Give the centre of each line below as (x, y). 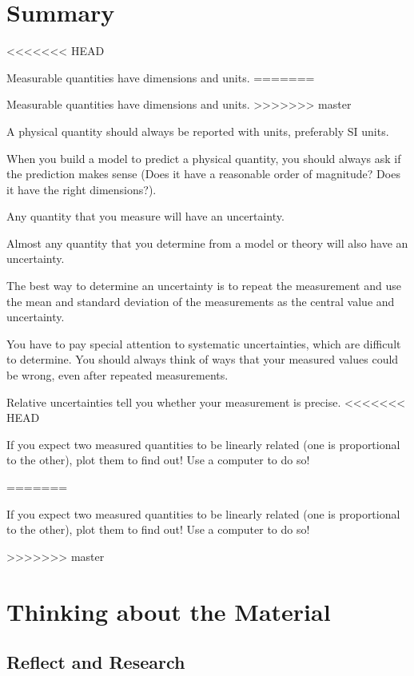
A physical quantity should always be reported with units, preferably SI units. (198, 131)
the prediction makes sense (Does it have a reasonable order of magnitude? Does (203, 174)
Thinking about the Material (169, 611)
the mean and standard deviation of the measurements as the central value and (201, 301)
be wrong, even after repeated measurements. (117, 375)
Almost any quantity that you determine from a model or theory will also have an (207, 243)
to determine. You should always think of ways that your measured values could (203, 359)
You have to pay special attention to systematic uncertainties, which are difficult (204, 343)
